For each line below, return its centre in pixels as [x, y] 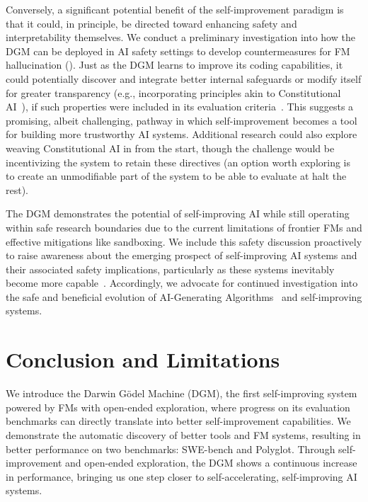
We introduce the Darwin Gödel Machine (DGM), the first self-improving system [182, 393]
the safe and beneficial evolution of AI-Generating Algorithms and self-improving [184, 296]
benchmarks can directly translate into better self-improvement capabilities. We [178, 421]
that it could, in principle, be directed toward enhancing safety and [151, 23]
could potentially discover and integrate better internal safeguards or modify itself [184, 78]
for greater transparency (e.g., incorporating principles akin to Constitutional [173, 92]
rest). [17, 189]
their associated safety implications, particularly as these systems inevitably [170, 269]
